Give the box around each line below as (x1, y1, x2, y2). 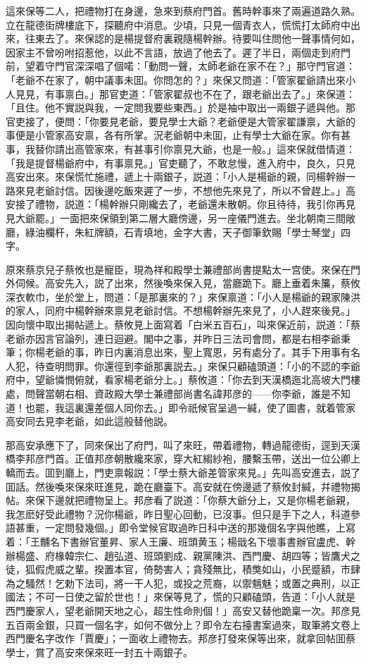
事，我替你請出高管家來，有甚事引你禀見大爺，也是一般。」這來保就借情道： (6, 141, 355, 156)
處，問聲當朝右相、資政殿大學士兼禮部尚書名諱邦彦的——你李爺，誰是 (6, 386, 331, 401)
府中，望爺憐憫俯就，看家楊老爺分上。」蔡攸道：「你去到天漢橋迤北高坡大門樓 (6, 372, 360, 387)
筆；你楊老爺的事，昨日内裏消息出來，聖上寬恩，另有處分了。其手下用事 (6, 345, 341, 359)
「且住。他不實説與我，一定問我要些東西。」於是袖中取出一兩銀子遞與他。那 (6, 100, 355, 115)
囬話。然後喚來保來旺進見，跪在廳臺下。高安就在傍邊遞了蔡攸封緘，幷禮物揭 (6, 479, 360, 493)
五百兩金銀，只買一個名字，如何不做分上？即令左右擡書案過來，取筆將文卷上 (6, 617, 360, 632)
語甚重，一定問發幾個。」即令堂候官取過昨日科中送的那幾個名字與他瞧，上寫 (6, 520, 355, 535)
